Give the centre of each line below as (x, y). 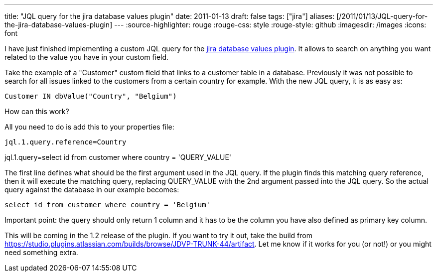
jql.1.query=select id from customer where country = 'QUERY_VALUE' (118, 157)
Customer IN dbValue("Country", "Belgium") (91, 96)
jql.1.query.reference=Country (66, 142)
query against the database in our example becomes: (92, 190)
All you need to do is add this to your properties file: (89, 127)
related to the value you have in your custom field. (87, 57)
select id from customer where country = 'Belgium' (108, 205)
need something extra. (41, 252)
